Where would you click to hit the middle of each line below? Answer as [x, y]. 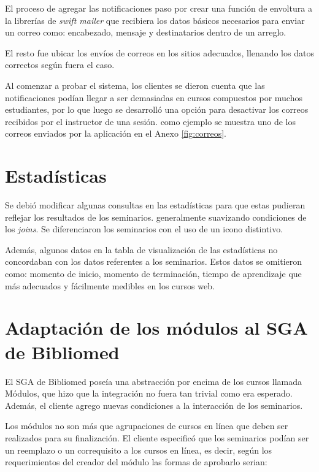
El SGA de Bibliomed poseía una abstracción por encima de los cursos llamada [153, 381]
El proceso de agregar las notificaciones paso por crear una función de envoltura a [159, 8]
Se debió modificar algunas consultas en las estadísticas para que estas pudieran [155, 205]
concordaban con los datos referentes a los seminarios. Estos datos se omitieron [154, 261]
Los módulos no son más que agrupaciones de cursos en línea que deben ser [147, 426]
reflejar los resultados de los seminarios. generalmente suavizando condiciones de [156, 217]
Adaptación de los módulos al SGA [156, 328]
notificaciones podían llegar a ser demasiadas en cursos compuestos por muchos [154, 97]
